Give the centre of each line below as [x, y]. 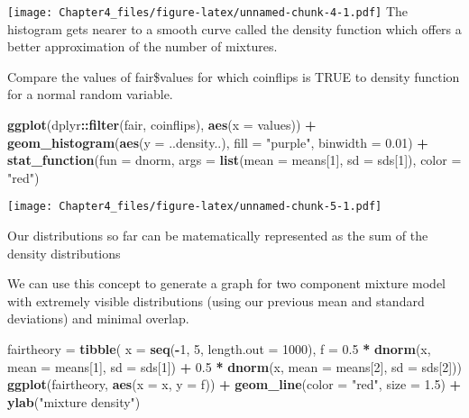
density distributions [64, 253]
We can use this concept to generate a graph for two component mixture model [226, 283]
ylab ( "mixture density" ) [74, 401]
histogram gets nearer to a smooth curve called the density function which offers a [234, 28]
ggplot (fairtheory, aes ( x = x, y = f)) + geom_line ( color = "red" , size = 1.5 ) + [234, 384]
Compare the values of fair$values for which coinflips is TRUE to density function [234, 76]
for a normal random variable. [90, 94]
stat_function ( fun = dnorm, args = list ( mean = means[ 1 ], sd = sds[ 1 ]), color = [234, 160]
